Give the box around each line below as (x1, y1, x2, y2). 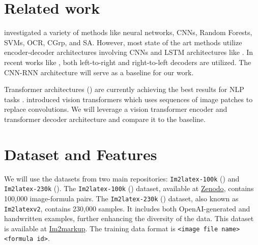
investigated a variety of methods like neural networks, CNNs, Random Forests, (4, 27, 252, 38)
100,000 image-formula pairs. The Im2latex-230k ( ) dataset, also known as (4, 193, 239, 203)
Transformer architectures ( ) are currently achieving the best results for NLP (4, 84, 244, 95)
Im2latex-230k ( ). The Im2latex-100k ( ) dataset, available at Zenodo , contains (4, 183, 254, 194)
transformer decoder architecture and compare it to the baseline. (4, 113, 206, 124)
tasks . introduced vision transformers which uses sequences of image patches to (4, 94, 253, 104)
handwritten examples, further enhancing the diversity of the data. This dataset (4, 213, 254, 224)
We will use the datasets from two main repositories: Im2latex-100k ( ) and (4, 173, 240, 183)
